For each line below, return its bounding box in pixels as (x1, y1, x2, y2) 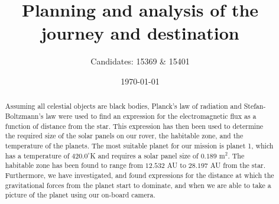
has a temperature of (5, 150, 70, 160)
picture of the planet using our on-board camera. (5, 190, 155, 200)
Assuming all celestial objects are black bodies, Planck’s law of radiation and (5, 101, 242, 111)
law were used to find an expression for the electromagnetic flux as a (46, 111, 257, 121)
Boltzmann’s (5, 111, 44, 121)
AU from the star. (210, 160, 266, 170)
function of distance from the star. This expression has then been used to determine (5, 121, 264, 131)
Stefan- (244, 101, 266, 111)
